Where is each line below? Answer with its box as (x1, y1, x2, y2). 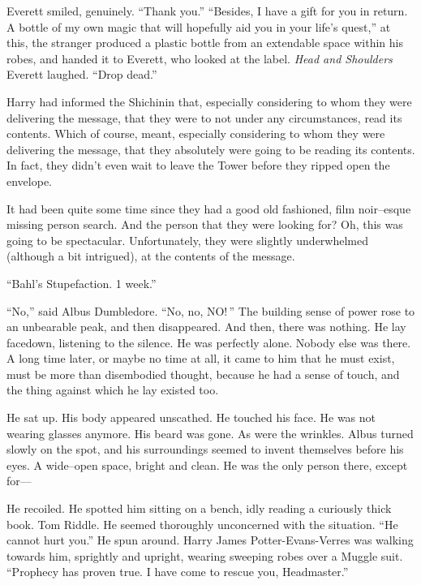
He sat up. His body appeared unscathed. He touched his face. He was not (6, 409, 376, 426)
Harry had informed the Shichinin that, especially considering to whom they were (6, 92, 412, 110)
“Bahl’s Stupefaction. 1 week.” (6, 274, 157, 291)
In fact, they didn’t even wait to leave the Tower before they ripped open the (6, 157, 390, 174)
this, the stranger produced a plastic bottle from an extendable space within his (6, 34, 404, 51)
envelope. (6, 172, 52, 189)
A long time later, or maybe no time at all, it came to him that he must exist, (6, 350, 395, 367)
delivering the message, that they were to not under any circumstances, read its (6, 109, 402, 126)
